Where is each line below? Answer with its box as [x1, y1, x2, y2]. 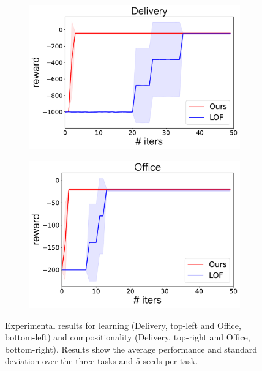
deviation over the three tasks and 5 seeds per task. [5, 354, 198, 367]
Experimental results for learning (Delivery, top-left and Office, [5, 318, 241, 331]
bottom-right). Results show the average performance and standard [5, 342, 258, 355]
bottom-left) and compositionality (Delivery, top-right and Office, [5, 331, 250, 343]
